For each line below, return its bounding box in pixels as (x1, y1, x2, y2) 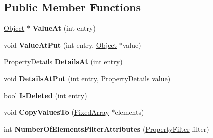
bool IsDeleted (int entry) (4, 90, 87, 100)
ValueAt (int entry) (32, 23, 96, 33)
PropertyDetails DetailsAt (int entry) (4, 56, 123, 67)
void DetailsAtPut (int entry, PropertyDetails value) (4, 73, 171, 83)
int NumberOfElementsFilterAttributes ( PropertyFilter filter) (4, 123, 209, 134)
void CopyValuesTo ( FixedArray (4, 107, 109, 117)
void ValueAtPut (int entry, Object (4, 39, 117, 50)
